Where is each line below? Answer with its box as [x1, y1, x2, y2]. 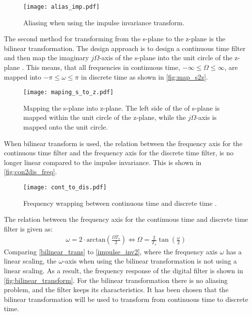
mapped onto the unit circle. [23, 122, 108, 132]
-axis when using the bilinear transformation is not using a [63, 256, 237, 266]
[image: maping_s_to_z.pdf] [23, 89, 114, 96]
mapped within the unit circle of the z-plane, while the [23, 112, 186, 122]
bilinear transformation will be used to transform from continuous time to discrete [4, 294, 248, 304]
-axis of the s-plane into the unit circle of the [99, 52, 233, 63]
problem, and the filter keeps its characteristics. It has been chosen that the [4, 284, 229, 295]
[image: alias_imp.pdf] [23, 3, 100, 10]
